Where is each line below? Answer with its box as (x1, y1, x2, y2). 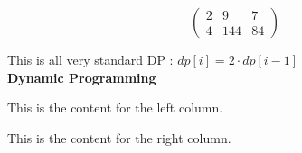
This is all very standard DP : (7, 50, 174, 68)
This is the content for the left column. (7, 98, 223, 117)
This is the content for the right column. (7, 128, 231, 147)
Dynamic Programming (7, 67, 156, 86)
